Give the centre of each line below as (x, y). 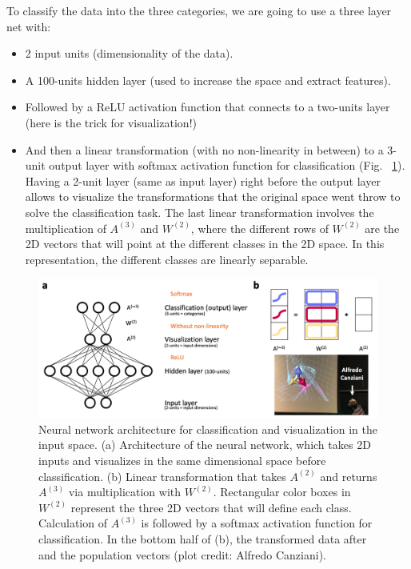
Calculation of (73, 523)
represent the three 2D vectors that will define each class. (211, 507)
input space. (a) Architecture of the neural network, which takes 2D (205, 445)
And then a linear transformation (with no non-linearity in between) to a (204, 149)
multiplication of (66, 228)
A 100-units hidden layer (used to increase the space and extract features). (208, 80)
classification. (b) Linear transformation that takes (162, 476)
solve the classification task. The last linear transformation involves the (200, 212)
